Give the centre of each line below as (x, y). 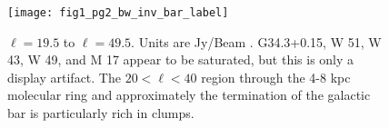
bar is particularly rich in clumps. (101, 113)
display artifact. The (64, 77)
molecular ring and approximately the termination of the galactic (189, 95)
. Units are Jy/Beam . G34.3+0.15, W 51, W (256, 41)
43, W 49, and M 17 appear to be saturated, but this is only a (181, 59)
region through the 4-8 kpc (276, 77)
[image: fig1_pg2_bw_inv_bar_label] (118, 13)
